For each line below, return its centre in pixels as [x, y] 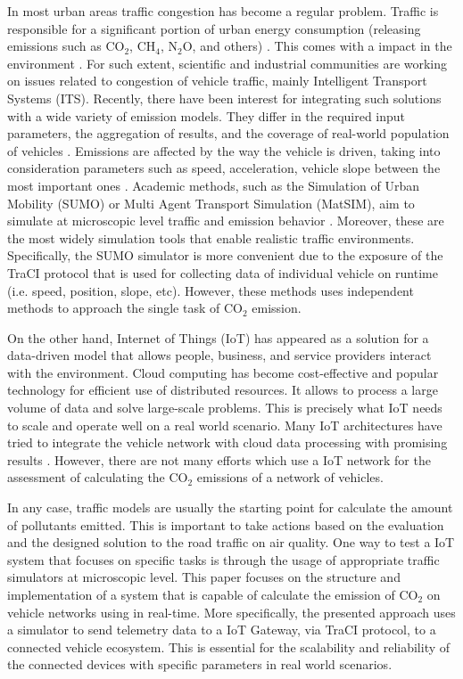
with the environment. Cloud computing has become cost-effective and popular [223, 372]
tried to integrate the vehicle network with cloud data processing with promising [227, 442]
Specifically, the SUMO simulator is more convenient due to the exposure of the [225, 255]
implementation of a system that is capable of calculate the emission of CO [213, 594]
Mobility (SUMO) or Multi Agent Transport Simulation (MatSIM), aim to [211, 203]
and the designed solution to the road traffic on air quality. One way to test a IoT [231, 542]
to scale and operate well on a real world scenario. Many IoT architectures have [225, 425]
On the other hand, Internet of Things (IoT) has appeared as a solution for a [218, 337]
